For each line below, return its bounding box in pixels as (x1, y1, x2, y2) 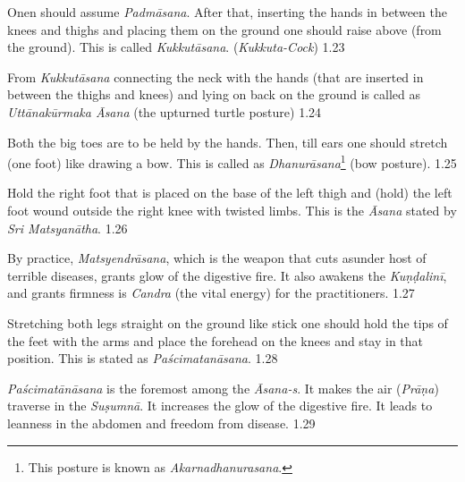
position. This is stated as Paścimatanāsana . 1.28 (7, 349, 278, 368)
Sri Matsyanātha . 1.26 (7, 218, 128, 237)
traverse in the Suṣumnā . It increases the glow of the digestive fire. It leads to (7, 396, 433, 415)
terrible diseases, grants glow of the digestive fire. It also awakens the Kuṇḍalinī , (7, 266, 447, 284)
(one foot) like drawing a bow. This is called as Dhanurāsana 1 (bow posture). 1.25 (7, 151, 457, 172)
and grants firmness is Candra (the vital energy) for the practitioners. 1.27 (7, 283, 415, 302)
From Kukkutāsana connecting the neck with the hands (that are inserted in (7, 67, 424, 86)
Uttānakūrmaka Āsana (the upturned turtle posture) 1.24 (7, 102, 322, 121)
